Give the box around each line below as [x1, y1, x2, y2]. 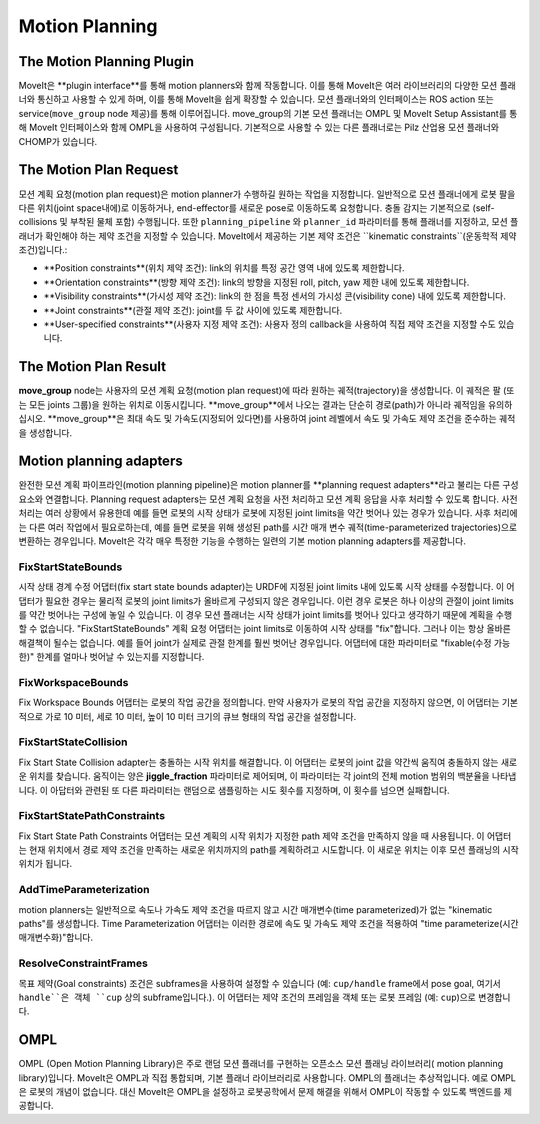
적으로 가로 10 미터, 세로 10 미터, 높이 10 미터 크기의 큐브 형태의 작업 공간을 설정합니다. [18, 710, 357, 722]
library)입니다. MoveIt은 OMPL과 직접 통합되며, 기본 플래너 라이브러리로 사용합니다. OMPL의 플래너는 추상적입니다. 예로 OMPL [18, 1071, 517, 1084]
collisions [18, 216, 58, 228]
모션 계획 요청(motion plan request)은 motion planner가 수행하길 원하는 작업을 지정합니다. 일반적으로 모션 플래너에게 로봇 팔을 [18, 188, 516, 200]
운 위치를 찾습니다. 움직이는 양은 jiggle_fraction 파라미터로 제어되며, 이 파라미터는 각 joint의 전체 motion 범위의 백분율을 [18, 770, 490, 782]
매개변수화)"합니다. [18, 931, 94, 944]
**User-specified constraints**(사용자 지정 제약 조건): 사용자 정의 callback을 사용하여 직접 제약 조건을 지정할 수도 [43, 318, 497, 330]
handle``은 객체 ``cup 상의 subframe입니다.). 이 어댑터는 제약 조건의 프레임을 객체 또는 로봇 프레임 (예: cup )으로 [18, 991, 477, 1003]
